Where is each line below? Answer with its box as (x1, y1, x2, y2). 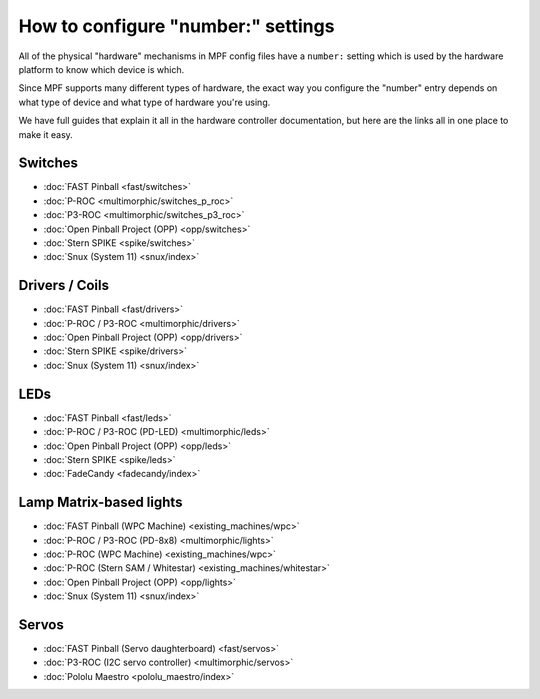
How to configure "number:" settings (18, 15, 335, 37)
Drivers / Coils (18, 277, 110, 294)
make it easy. (18, 128, 74, 140)
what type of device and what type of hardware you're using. (18, 96, 271, 108)
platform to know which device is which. (18, 63, 185, 75)
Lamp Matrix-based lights (18, 494, 183, 511)
